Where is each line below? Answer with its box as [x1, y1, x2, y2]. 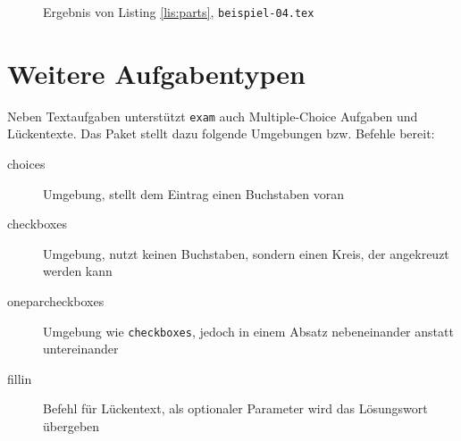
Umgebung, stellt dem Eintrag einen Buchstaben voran [43, 184, 345, 203]
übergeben [43, 417, 100, 436]
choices [7, 154, 46, 173]
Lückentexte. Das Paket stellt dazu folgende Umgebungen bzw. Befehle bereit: [7, 124, 435, 143]
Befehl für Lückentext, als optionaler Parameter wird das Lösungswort [43, 399, 428, 418]
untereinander [43, 339, 119, 358]
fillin [7, 369, 32, 387]
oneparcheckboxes [7, 292, 105, 310]
